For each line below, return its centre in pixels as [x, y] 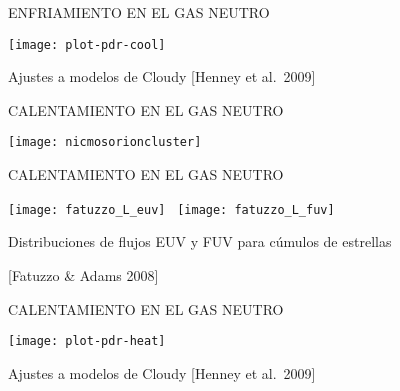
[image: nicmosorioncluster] [105, 142]
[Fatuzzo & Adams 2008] [83, 274]
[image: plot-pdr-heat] [87, 341]
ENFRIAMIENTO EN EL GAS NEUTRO [139, 12]
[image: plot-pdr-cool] [87, 44]
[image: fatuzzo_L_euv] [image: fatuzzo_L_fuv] [171, 209]
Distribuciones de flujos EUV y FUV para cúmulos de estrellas [200, 241]
